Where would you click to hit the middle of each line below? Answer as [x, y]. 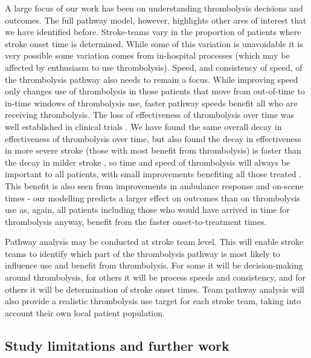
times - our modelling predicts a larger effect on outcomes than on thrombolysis [152, 197]
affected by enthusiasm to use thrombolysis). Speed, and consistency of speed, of [154, 67]
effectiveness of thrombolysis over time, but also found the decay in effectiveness [153, 138]
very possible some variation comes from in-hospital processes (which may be [147, 55]
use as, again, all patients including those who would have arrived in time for [147, 210]
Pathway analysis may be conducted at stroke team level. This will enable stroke [154, 242]
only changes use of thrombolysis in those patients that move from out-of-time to [155, 91]
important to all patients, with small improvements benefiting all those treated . [153, 174]
